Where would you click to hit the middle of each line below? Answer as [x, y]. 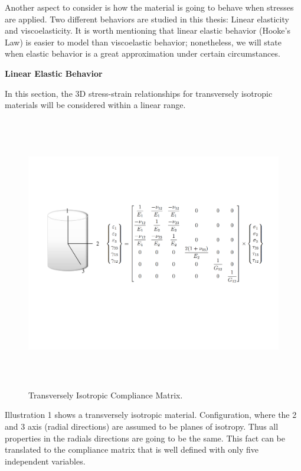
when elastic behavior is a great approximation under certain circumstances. [143, 53]
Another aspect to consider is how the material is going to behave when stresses [149, 7]
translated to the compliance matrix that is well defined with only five [132, 449]
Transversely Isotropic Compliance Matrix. [106, 395]
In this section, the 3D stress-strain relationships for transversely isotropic [139, 93]
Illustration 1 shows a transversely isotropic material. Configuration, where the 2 [151, 415]
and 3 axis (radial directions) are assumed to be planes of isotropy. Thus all [142, 426]
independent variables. [45, 461]
